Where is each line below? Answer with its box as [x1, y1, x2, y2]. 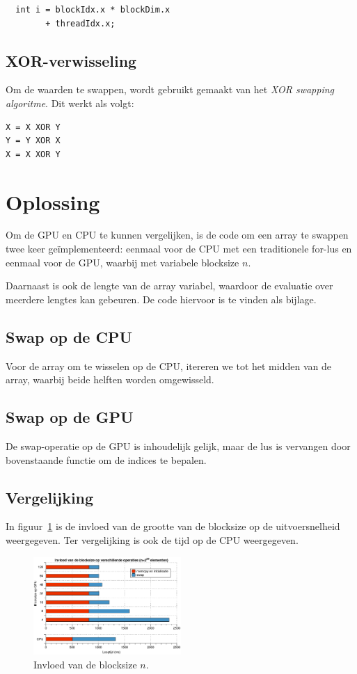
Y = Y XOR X [6, 136, 61, 146]
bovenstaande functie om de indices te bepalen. [6, 452, 207, 467]
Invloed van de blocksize [33, 657, 137, 671]
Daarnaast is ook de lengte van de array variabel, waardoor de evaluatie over [6, 278, 333, 293]
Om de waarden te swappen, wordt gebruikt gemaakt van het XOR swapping [6, 82, 334, 97]
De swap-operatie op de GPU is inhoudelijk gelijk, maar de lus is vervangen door [6, 439, 351, 454]
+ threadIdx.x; [45, 18, 116, 29]
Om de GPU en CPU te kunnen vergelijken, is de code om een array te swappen [6, 227, 349, 242]
